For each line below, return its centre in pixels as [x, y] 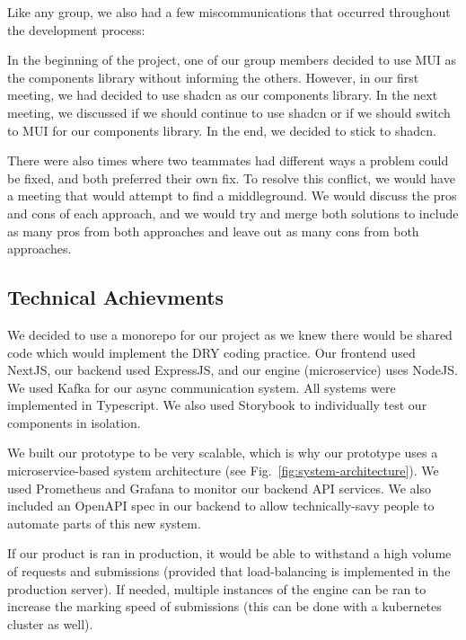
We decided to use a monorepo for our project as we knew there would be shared [230, 334]
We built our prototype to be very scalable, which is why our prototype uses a [223, 453]
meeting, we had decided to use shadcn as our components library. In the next [223, 95]
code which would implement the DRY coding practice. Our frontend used [211, 352]
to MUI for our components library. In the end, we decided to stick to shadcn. [222, 130]
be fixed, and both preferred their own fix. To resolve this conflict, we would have [231, 178]
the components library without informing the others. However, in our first [213, 77]
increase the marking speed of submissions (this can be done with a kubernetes [224, 606]
